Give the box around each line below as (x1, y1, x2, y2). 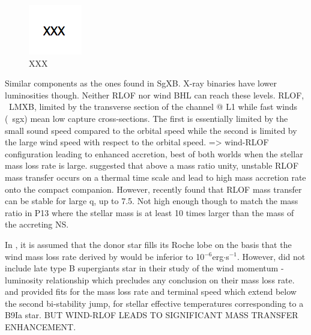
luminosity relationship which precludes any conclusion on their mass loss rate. (5, 273, 295, 286)
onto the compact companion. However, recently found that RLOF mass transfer (5, 183, 302, 195)
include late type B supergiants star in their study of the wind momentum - (5, 262, 284, 274)
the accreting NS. (5, 218, 69, 231)
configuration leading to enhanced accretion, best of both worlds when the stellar (5, 147, 303, 160)
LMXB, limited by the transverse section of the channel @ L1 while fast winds (8, 100, 298, 113)
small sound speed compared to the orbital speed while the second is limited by (5, 124, 297, 136)
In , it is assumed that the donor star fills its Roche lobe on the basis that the (5, 238, 292, 250)
